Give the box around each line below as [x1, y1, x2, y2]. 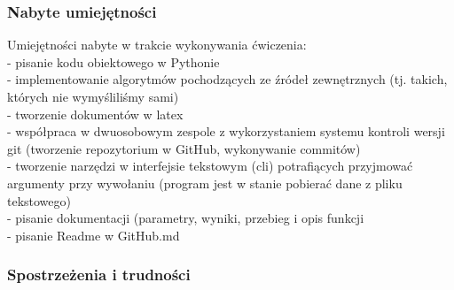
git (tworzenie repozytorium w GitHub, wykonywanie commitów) [7, 139, 361, 157]
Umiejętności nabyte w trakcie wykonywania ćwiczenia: [7, 35, 307, 54]
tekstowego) [7, 191, 72, 210]
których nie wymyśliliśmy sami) [7, 88, 179, 105]
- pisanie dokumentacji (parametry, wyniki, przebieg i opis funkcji [7, 209, 364, 227]
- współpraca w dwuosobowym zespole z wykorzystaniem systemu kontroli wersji [7, 122, 445, 141]
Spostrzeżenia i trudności [7, 263, 191, 286]
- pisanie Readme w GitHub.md [7, 225, 180, 244]
